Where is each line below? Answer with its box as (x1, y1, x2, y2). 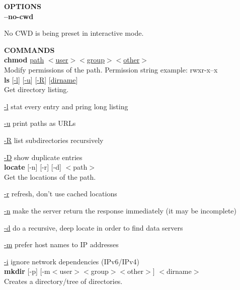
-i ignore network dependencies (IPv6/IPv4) (4, 256, 139, 266)
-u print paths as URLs (4, 118, 76, 128)
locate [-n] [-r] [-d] (4, 162, 61, 172)
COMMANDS (4, 44, 55, 55)
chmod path (4, 54, 44, 65)
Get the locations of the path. (4, 171, 96, 182)
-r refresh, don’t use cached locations (4, 188, 117, 199)
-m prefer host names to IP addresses (4, 239, 119, 250)
